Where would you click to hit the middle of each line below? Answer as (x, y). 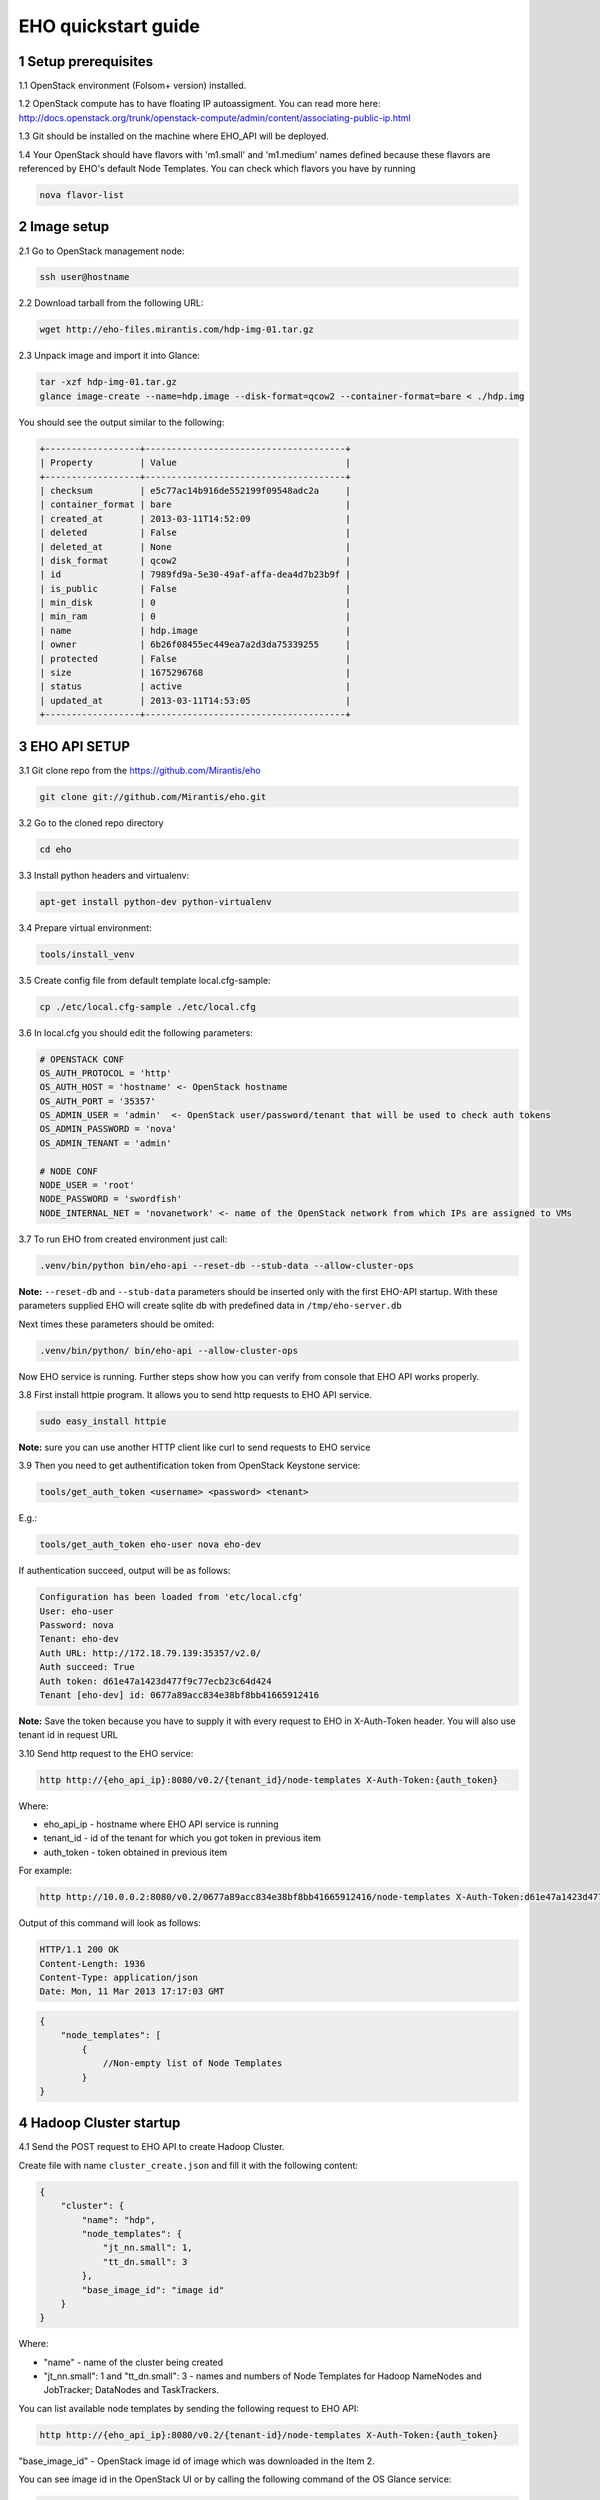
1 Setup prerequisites (86, 61)
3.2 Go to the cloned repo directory (91, 822)
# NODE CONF (69, 1171)
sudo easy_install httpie (103, 1421)
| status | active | (195, 686)
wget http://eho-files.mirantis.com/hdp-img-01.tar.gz (176, 329)
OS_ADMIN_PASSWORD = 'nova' (108, 1129)
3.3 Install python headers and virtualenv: (104, 875)
